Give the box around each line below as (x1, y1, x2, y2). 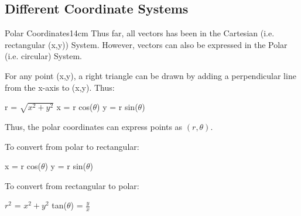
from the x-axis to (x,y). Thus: (5, 81, 115, 93)
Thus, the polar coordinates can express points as (5, 120, 183, 132)
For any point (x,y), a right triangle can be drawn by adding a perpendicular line (5, 69, 296, 81)
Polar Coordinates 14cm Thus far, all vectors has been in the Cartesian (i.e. (5, 27, 275, 39)
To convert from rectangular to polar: (5, 179, 139, 191)
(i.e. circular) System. (5, 50, 82, 62)
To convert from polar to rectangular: (5, 140, 139, 152)
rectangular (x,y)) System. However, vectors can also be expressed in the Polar (5, 38, 288, 50)
